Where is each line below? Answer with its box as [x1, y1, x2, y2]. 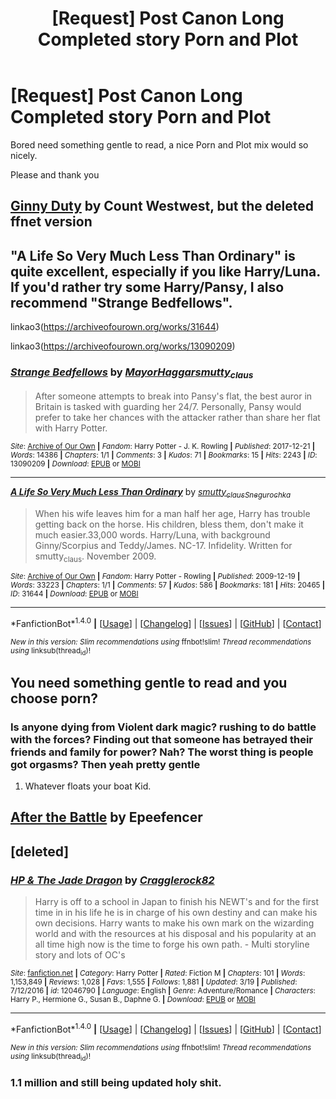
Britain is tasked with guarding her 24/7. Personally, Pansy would [34, 400, 302, 412]
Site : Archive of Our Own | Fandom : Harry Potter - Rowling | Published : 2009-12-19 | [10, 572, 301, 582]
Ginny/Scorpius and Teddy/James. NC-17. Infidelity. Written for [34, 539, 293, 551]
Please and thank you [10, 168, 100, 181]
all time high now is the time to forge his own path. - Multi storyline [34, 938, 310, 951]
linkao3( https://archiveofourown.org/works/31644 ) [10, 321, 220, 333]
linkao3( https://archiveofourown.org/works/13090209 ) [10, 340, 236, 352]
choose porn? [10, 690, 99, 707]
